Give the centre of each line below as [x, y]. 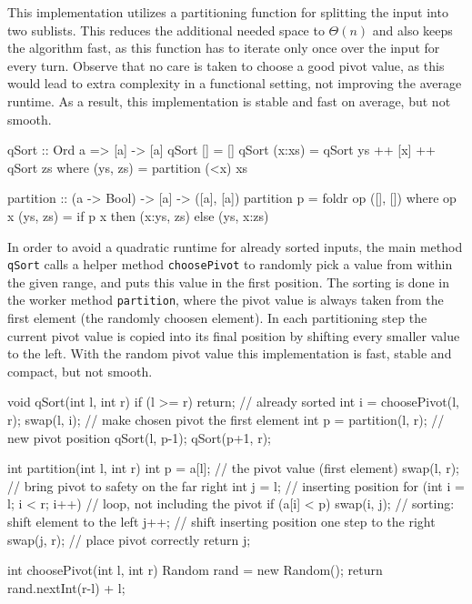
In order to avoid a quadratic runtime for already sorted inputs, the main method [235, 246]
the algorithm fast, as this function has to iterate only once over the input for [224, 48]
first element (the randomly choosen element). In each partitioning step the [217, 318]
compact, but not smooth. [80, 371]
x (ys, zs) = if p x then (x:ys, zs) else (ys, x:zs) [138, 215]
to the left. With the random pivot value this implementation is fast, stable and [230, 353]
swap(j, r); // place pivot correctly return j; [129, 539]
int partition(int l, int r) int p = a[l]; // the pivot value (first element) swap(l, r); [233, 468]
